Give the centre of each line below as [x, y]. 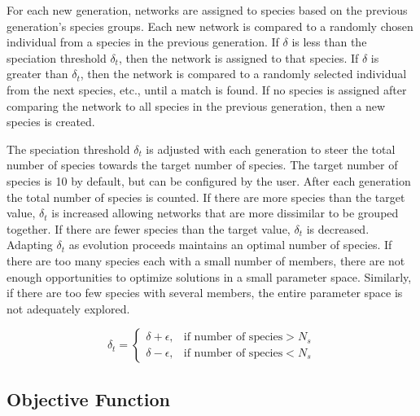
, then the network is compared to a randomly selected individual [243, 74]
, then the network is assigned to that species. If [238, 57]
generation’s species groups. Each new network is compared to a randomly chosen [210, 26]
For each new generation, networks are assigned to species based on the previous [207, 10]
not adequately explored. [68, 308]
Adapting [30, 245]
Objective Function [89, 398]
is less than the [329, 42]
